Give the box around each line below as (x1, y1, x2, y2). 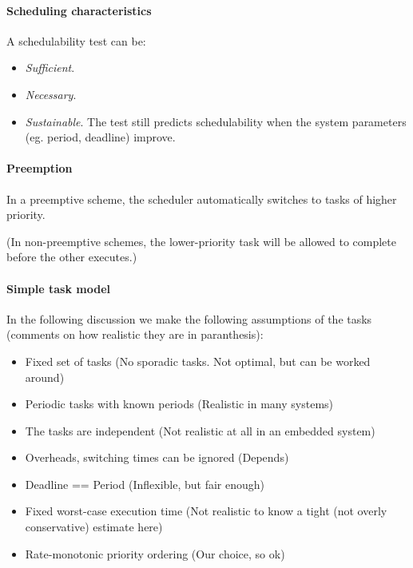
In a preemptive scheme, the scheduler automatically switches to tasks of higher (6, 190, 397, 207)
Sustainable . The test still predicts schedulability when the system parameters (25, 113, 407, 129)
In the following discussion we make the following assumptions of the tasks (6, 310, 372, 327)
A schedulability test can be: (6, 32, 146, 49)
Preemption (6, 160, 73, 177)
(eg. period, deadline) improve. (25, 129, 176, 145)
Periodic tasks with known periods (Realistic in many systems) (25, 395, 334, 412)
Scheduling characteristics (6, 2, 152, 18)
